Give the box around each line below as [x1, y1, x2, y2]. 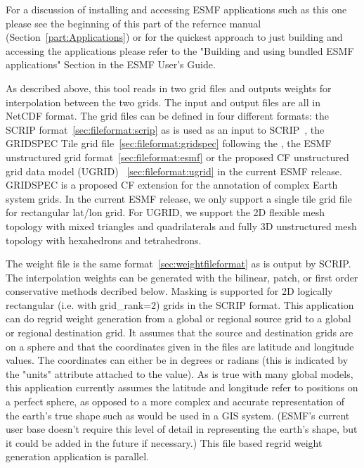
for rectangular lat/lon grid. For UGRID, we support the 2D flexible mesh [6, 205, 325, 220]
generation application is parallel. [6, 449, 149, 464]
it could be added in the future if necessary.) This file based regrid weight [6, 435, 323, 450]
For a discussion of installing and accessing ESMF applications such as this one [6, 2, 347, 16]
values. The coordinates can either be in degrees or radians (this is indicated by [6, 353, 349, 367]
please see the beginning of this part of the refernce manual [6, 15, 261, 30]
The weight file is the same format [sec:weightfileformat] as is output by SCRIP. [6, 256, 351, 271]
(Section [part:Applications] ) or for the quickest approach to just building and [6, 30, 343, 44]
